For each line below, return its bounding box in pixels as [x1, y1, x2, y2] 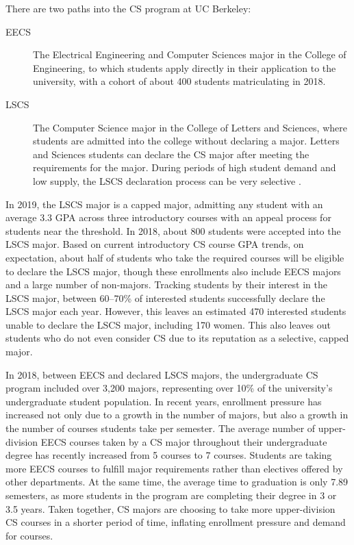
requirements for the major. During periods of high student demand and [33, 160, 336, 175]
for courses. [5, 528, 53, 542]
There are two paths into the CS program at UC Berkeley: [5, 1, 251, 15]
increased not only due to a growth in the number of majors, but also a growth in [5, 407, 349, 422]
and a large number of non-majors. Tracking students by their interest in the [5, 277, 327, 292]
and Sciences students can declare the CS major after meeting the [33, 147, 309, 161]
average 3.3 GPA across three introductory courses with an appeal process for [5, 210, 331, 225]
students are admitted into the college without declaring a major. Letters [33, 134, 340, 148]
